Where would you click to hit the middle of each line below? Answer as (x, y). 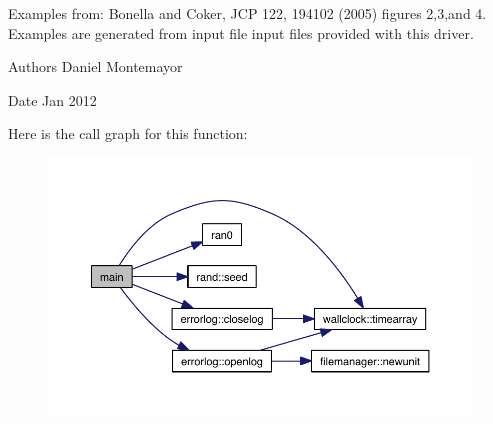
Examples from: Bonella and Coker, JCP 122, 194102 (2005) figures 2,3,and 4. (247, 13)
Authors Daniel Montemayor (95, 66)
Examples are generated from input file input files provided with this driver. (241, 32)
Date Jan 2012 (52, 99)
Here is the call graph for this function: (128, 133)
